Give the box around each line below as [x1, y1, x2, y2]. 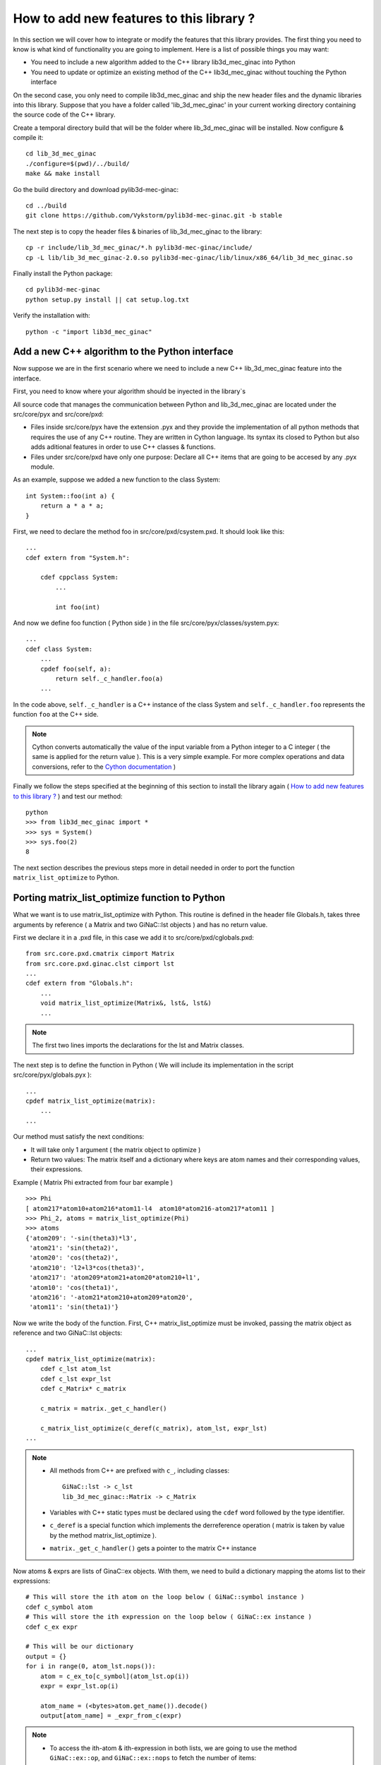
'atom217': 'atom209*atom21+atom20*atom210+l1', [29, 1274, 201, 1281]
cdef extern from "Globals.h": [25, 979, 134, 988]
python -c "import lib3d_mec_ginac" [25, 328, 152, 335]
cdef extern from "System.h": [25, 554, 131, 561]
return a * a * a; [40, 502, 104, 510]
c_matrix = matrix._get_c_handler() [40, 1404, 167, 1412]
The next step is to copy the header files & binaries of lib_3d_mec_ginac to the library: [13, 227, 262, 236]
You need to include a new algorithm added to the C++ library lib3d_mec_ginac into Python [30, 58, 296, 66]
